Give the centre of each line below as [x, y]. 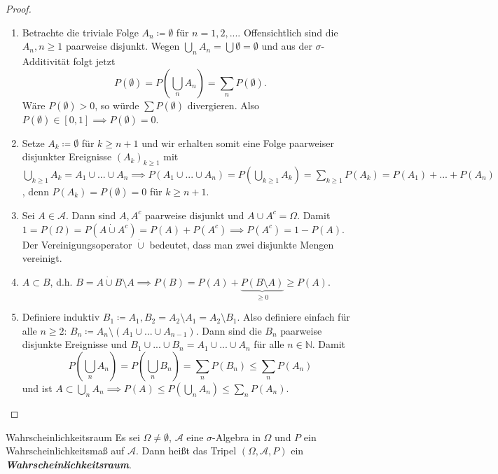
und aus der [287, 46]
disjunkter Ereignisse [67, 156]
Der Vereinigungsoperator [77, 244]
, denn [35, 191]
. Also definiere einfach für [293, 317]
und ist [37, 388]
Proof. [19, 8]
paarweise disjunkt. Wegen [123, 46]
